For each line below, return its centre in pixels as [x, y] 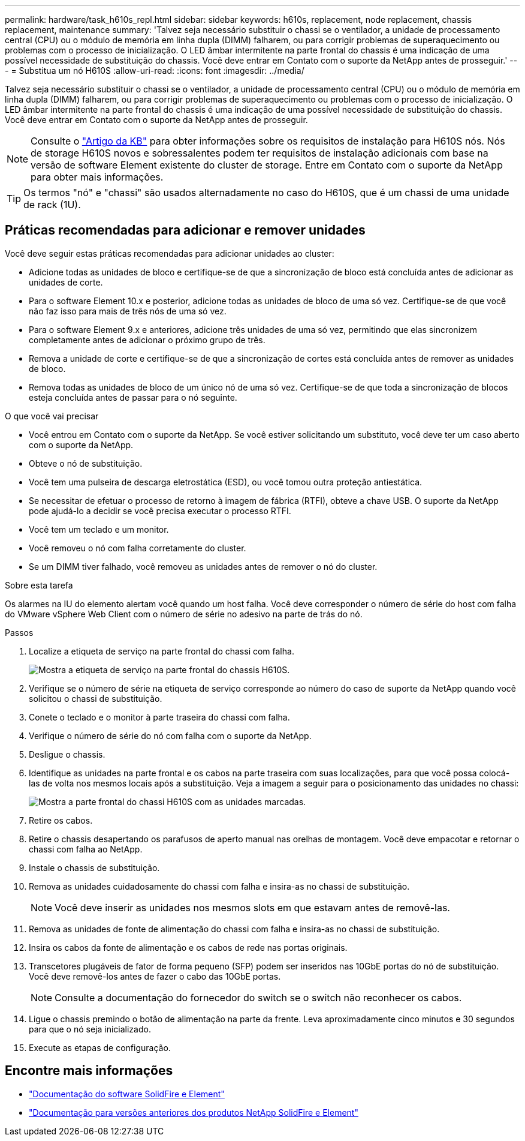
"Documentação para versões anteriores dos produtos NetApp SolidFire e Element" [194, 1112]
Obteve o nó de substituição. [86, 463]
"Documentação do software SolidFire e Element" [127, 1094]
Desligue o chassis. [67, 754]
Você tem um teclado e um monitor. [99, 529]
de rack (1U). [52, 205]
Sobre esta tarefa [39, 585]
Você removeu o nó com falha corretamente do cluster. [138, 548]
